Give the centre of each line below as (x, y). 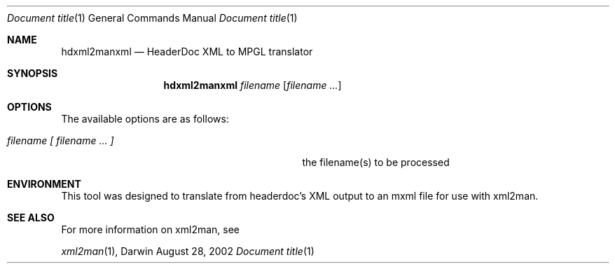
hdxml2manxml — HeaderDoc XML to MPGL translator (187, 51)
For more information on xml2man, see (151, 229)
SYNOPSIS (33, 73)
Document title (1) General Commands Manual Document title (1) (152, 18)
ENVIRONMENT (44, 184)
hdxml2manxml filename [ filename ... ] (253, 85)
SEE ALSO (31, 218)
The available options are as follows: (145, 119)
